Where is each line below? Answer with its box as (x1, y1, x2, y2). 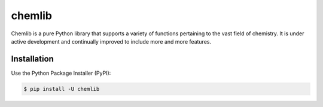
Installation (11, 54, 54, 64)
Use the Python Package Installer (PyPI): (11, 69, 111, 77)
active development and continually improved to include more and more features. (11, 38, 212, 45)
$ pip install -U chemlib (23, 85, 100, 92)
